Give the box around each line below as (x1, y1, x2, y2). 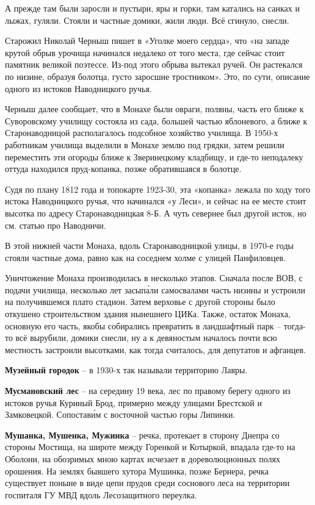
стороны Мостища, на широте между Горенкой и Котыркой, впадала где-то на (5, 440, 295, 453)
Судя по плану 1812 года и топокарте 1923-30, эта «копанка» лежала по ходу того (5, 182, 311, 195)
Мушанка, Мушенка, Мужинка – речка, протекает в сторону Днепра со (5, 428, 280, 441)
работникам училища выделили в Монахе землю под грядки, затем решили (5, 138, 284, 151)
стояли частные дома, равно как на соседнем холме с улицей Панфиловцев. (5, 251, 286, 263)
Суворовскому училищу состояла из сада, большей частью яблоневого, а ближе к (5, 114, 308, 127)
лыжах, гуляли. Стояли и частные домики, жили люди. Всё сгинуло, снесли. (5, 13, 289, 26)
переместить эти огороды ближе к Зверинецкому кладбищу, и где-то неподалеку (5, 150, 303, 163)
